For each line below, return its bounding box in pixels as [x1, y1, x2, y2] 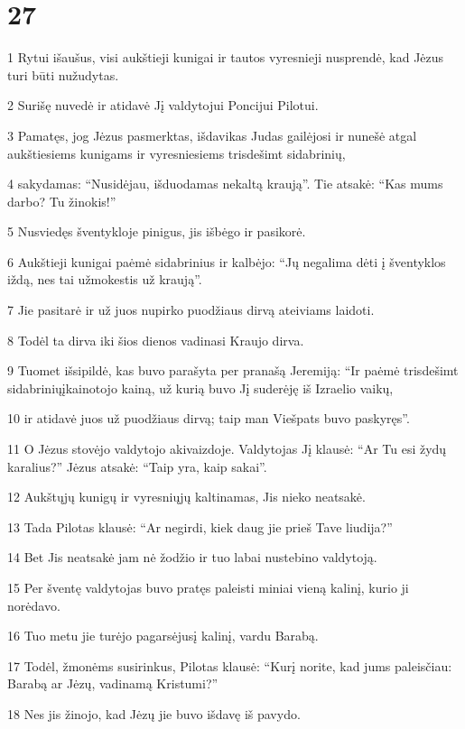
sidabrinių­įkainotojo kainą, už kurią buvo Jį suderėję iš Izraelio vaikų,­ [7, 378, 394, 397]
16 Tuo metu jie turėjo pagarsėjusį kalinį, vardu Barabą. [7, 626, 319, 645]
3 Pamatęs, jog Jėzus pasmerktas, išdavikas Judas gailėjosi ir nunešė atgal [7, 125, 417, 144]
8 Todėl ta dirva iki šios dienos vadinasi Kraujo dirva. [7, 330, 304, 349]
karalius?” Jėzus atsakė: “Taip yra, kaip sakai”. [7, 457, 267, 475]
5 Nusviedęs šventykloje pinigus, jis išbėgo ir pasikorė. [7, 222, 306, 241]
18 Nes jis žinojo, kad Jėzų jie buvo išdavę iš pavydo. [7, 704, 301, 723]
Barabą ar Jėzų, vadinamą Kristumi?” [7, 674, 219, 693]
